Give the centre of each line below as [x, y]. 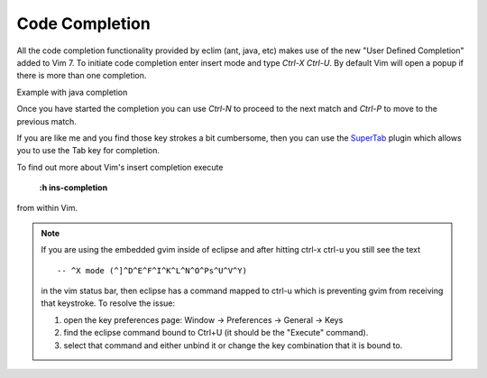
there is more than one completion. [82, 76]
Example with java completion [72, 92]
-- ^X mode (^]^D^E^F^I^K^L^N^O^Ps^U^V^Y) [152, 270]
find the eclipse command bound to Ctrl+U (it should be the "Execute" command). [216, 333]
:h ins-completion [74, 188]
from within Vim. [47, 208]
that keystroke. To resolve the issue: [108, 303]
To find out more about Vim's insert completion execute [120, 167]
